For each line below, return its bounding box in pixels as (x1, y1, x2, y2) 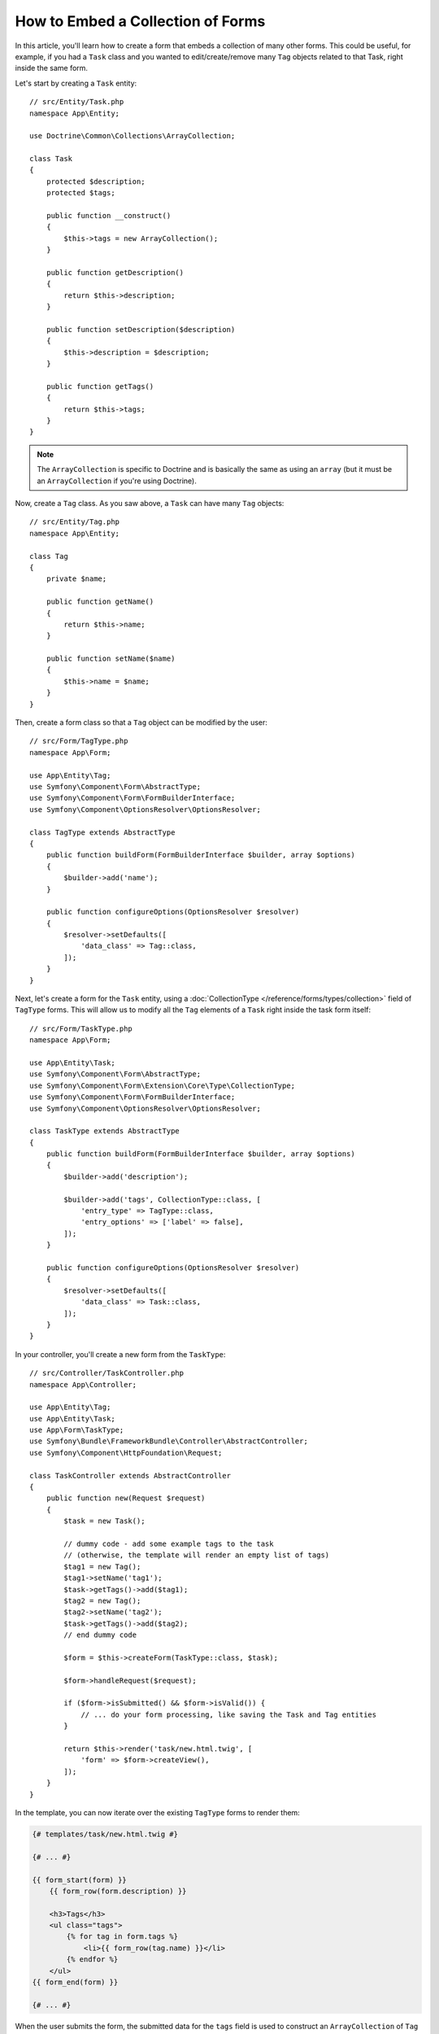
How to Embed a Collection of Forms (15, 12, 266, 30)
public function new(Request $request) (46, 1494, 206, 1503)
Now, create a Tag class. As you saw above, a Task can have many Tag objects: (15, 499, 285, 508)
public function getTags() (46, 382, 154, 391)
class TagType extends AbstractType (29, 827, 176, 837)
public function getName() (46, 597, 154, 606)
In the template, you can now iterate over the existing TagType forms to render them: (15, 1807, 300, 1818)
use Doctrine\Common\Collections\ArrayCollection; (29, 131, 236, 141)
